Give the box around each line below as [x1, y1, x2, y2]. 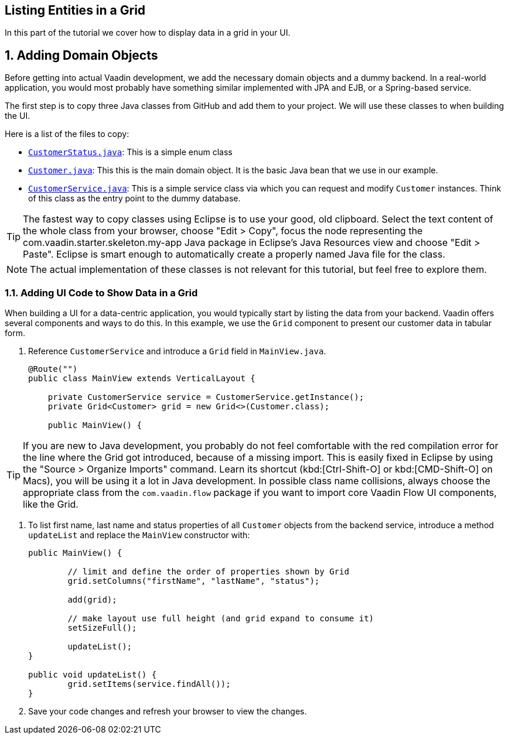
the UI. [5, 111, 30, 121]
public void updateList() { [28, 670, 157, 680]
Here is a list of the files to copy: [5, 129, 129, 139]
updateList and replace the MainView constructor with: [28, 530, 250, 540]
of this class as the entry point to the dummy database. [28, 193, 241, 204]
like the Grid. [23, 498, 79, 511]
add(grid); [67, 595, 117, 605]
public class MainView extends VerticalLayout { [28, 374, 255, 384]
